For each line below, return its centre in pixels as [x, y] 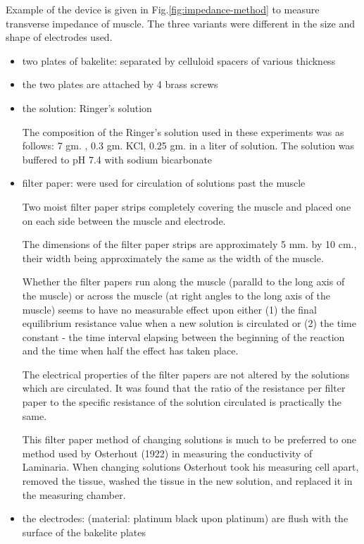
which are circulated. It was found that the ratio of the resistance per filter [184, 388]
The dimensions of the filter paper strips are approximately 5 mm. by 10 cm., [189, 244]
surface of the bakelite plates [84, 532]
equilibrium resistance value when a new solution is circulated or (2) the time [189, 323]
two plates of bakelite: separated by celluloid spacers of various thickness [179, 60]
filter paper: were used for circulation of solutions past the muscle [164, 183]
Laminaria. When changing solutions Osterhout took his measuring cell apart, [190, 467]
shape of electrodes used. [59, 37]
